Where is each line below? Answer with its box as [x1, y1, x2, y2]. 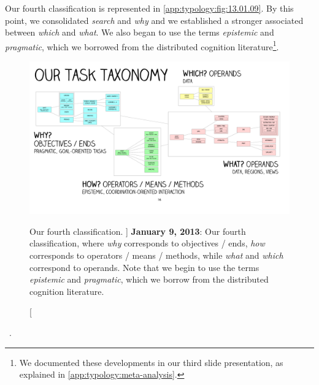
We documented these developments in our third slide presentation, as [19, 356, 283, 368]
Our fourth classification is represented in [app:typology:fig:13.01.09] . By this [5, 2, 294, 14]
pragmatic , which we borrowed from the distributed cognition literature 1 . [5, 38, 279, 53]
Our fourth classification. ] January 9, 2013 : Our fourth [29, 224, 246, 237]
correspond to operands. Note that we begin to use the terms [29, 261, 259, 273]
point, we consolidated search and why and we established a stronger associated [5, 13, 304, 26]
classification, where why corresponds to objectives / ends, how [29, 237, 265, 250]
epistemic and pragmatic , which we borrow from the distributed [29, 273, 269, 286]
